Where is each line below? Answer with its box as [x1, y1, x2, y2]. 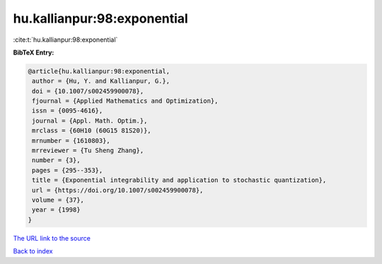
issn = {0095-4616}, [32, 107, 103, 115]
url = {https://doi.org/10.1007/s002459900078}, [32, 186, 204, 194]
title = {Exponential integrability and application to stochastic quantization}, [32, 176, 327, 184]
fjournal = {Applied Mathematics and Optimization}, [32, 97, 219, 105]
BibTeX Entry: [13, 48, 54, 57]
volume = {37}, [32, 196, 85, 204]
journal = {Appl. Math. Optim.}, [32, 117, 148, 125]
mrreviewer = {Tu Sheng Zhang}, [32, 147, 144, 155]
